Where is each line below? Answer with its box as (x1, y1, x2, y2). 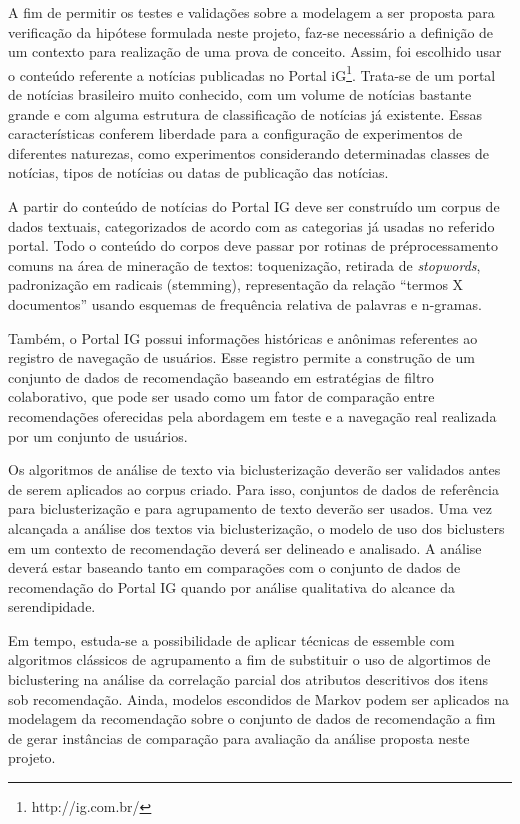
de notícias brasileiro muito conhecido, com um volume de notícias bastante (8, 84, 472, 105)
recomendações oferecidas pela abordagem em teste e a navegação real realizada (8, 405, 497, 426)
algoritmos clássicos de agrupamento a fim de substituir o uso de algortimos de (8, 649, 491, 670)
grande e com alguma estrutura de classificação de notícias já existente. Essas (8, 103, 483, 124)
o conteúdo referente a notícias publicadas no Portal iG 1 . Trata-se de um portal (8, 61, 496, 85)
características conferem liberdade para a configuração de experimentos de (8, 123, 463, 144)
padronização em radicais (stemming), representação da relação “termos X (8, 274, 464, 295)
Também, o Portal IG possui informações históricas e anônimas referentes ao (8, 327, 478, 348)
